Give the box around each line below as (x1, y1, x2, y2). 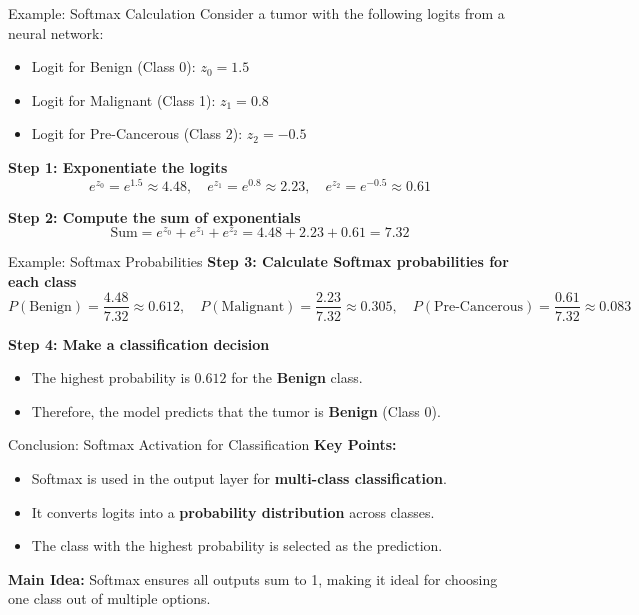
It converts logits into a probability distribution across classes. (31, 501, 435, 522)
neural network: (8, 22, 104, 43)
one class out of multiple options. (8, 588, 211, 609)
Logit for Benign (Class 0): (31, 56, 196, 77)
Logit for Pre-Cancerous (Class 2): (31, 123, 243, 144)
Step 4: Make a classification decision (8, 333, 270, 354)
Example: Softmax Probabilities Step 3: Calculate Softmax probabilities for (8, 251, 509, 272)
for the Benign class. (231, 367, 363, 388)
